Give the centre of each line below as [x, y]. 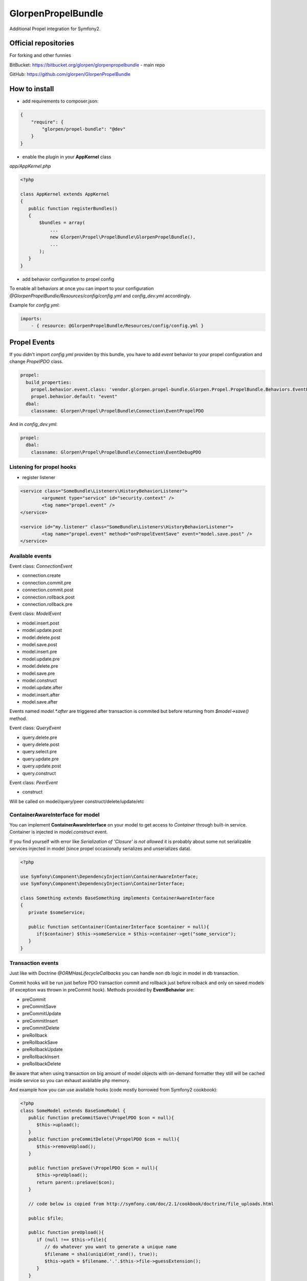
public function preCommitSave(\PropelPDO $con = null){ [101, 1118]
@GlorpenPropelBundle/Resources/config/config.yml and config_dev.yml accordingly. [100, 296]
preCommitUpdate [42, 1014]
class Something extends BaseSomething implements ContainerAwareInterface [117, 898]
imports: [31, 318]
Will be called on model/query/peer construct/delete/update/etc [77, 801]
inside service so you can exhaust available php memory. [70, 1080]
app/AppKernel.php [30, 166]
